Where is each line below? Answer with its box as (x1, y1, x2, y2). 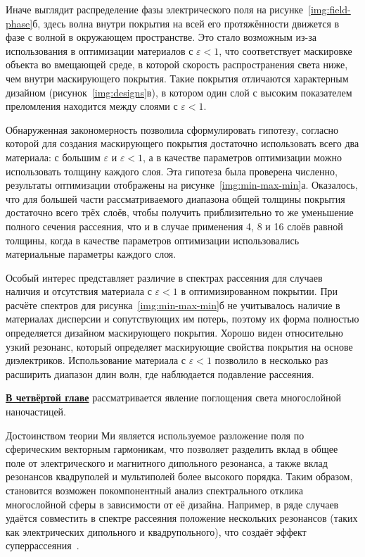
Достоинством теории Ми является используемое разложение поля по (6, 427, 305, 442)
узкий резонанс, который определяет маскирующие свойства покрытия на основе (6, 339, 353, 353)
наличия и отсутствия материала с (6, 284, 152, 299)
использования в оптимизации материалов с (6, 43, 193, 58)
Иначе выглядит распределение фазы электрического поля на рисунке (6, 2, 304, 16)
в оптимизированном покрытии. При (181, 284, 338, 299)
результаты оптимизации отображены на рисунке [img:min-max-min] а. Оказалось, (6, 177, 358, 192)
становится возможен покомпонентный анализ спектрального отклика (6, 483, 303, 497)
